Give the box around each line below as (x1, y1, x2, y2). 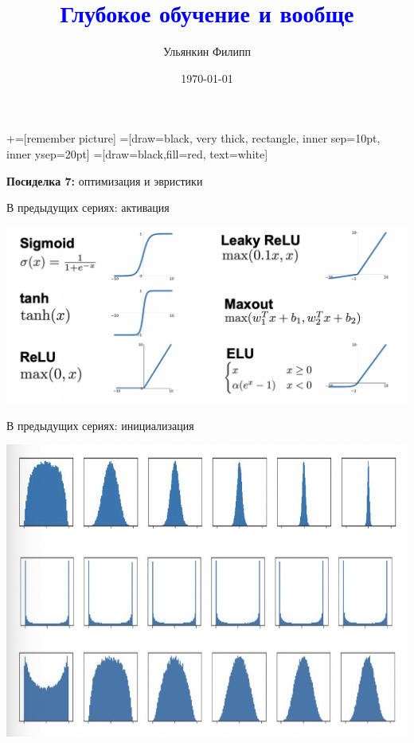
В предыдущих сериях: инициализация (6, 416, 194, 433)
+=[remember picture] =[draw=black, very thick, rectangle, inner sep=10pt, (6, 130, 381, 147)
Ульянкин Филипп (162, 43, 252, 60)
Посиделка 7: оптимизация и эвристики (6, 172, 203, 189)
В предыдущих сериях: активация (6, 199, 170, 216)
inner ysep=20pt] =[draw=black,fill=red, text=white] (6, 145, 268, 162)
